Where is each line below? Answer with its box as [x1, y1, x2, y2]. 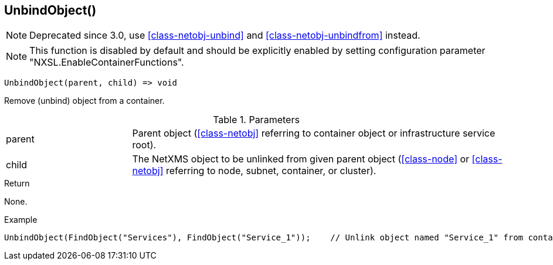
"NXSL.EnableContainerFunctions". [29, 56, 184, 69]
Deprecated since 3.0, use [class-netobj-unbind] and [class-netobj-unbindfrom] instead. [29, 29, 420, 42]
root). [132, 139, 157, 151]
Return [4, 178, 30, 189]
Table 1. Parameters [213, 114, 300, 126]
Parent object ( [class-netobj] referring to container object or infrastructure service [132, 127, 496, 140]
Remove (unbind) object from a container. [4, 96, 165, 106]
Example [4, 215, 38, 225]
